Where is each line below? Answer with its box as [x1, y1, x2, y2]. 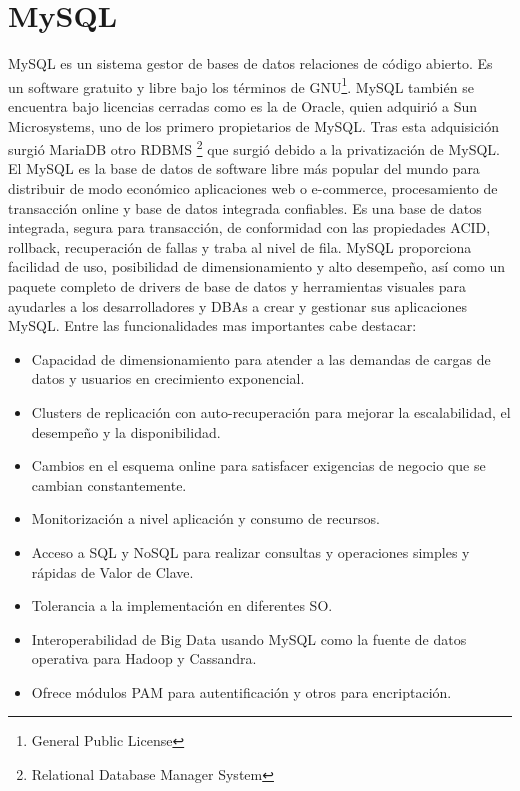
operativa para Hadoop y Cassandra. [31, 648, 257, 669]
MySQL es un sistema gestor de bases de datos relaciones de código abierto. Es [8, 53, 493, 74]
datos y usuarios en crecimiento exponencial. [31, 368, 305, 389]
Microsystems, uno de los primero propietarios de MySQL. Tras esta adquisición [8, 115, 500, 136]
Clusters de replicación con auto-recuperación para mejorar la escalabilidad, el [31, 401, 511, 422]
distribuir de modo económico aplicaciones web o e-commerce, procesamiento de [8, 178, 498, 198]
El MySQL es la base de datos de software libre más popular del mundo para [8, 158, 480, 179]
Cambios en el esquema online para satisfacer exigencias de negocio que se [31, 455, 486, 476]
